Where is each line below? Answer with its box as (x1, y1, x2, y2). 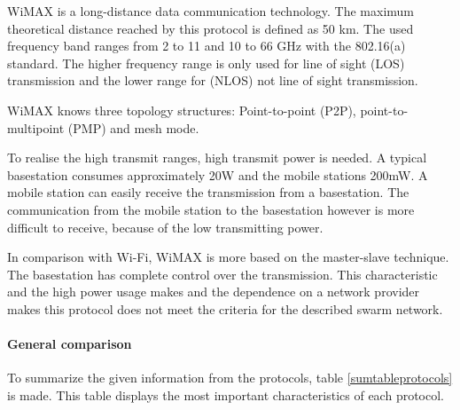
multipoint (7, 118, 65, 137)
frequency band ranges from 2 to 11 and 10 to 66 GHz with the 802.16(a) (7, 36, 406, 55)
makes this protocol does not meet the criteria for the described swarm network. (7, 299, 443, 318)
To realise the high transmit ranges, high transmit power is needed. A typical (7, 148, 427, 167)
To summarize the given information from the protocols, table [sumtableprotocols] (7, 368, 453, 387)
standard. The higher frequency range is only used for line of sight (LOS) (7, 53, 405, 72)
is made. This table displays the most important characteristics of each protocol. (7, 385, 444, 404)
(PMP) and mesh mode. (67, 118, 199, 137)
